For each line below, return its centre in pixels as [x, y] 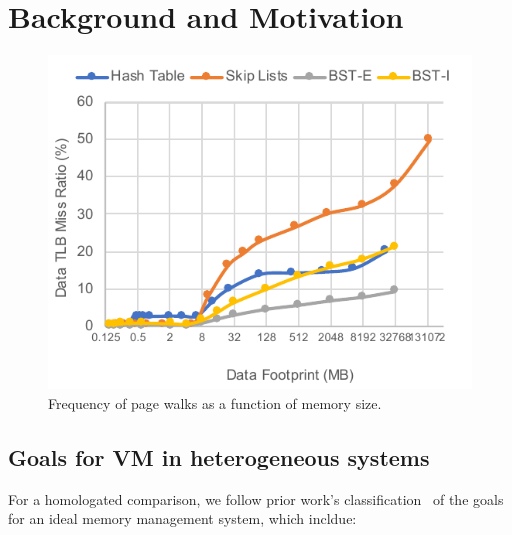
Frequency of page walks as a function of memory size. [215, 402]
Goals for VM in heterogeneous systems [219, 456]
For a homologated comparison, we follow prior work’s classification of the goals [256, 498]
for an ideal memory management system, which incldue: [182, 518]
